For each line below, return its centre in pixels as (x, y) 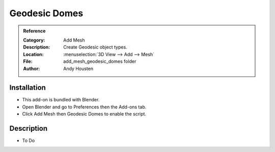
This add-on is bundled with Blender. (61, 100)
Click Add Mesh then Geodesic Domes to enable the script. (84, 114)
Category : (34, 40)
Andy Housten (78, 68)
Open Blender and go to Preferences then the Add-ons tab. (84, 107)
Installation (28, 88)
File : (28, 61)
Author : (32, 68)
